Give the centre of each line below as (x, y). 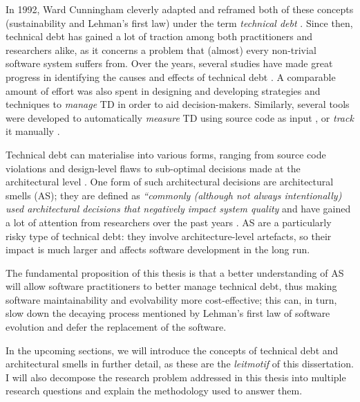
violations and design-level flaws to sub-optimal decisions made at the (153, 168)
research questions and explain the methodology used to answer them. (154, 391)
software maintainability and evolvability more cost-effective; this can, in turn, (171, 299)
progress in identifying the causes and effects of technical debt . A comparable (171, 76)
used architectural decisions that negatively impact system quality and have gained (178, 209)
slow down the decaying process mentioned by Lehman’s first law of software (168, 313)
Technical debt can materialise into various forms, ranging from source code (166, 154)
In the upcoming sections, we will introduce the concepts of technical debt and (172, 350)
